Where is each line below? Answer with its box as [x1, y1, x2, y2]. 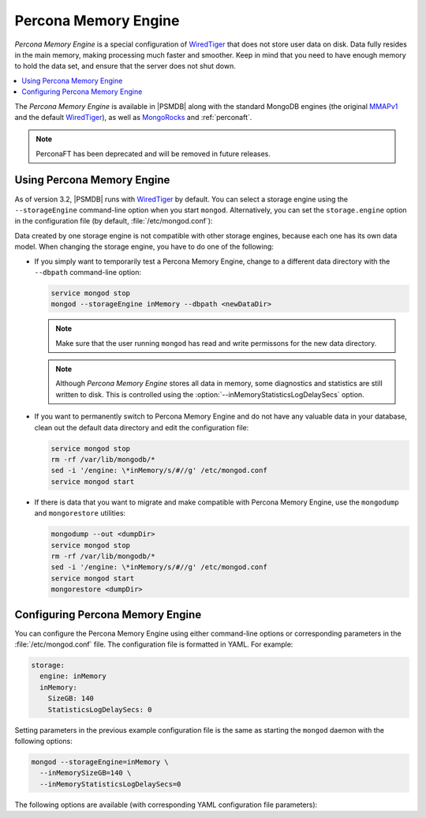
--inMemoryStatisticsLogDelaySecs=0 [39, 779, 181, 789]
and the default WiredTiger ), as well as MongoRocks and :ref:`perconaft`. [14, 112, 252, 122]
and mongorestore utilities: [34, 508, 126, 518]
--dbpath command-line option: [34, 267, 142, 276]
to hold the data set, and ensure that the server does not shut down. [14, 62, 236, 71]
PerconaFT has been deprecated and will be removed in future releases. [35, 148, 271, 158]
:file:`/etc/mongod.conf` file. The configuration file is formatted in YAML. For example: [14, 640, 293, 649]
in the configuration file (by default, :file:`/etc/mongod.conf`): [14, 216, 213, 226]
